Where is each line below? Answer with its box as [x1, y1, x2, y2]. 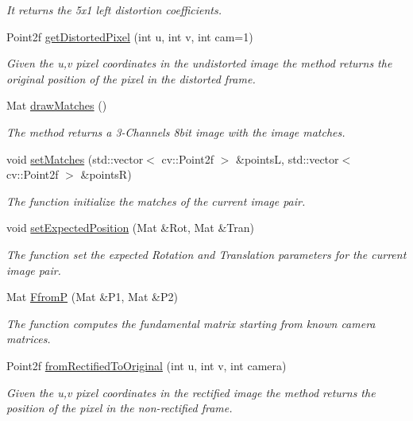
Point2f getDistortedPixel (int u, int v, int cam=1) [6, 28, 253, 44]
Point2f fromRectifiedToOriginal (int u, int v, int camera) [6, 357, 287, 373]
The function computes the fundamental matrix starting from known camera [6, 315, 376, 331]
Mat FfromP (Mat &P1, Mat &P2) [6, 288, 178, 305]
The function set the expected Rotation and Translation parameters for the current [6, 245, 407, 262]
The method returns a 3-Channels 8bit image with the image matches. [6, 123, 345, 140]
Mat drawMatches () [6, 97, 107, 114]
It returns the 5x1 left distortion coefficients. [6, 2, 222, 17]
